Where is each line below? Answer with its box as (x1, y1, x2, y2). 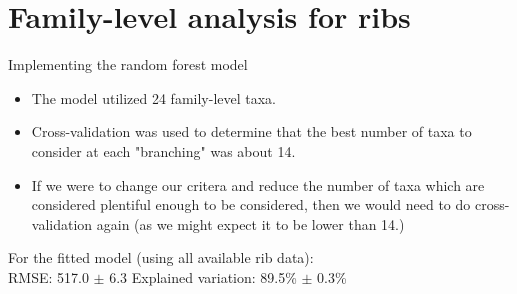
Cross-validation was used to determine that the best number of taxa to (31, 121, 472, 142)
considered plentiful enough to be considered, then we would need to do (31, 194, 471, 215)
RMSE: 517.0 (8, 266, 89, 287)
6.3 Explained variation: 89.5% (109, 266, 297, 287)
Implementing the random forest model (8, 54, 248, 75)
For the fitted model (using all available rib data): (8, 247, 314, 268)
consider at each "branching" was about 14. (31, 140, 296, 161)
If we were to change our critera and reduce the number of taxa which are (31, 174, 485, 195)
